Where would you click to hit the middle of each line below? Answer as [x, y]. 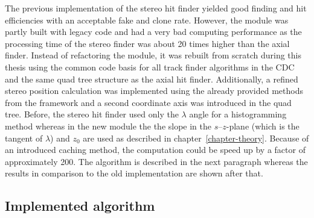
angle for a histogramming [238, 114]
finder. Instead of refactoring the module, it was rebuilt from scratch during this [153, 55]
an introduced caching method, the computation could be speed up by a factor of [155, 150]
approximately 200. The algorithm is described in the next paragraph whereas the [156, 161]
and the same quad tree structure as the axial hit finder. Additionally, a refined [152, 79]
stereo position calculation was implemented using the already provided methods [154, 91]
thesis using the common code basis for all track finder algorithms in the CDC [150, 67]
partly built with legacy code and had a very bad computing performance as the [153, 32]
